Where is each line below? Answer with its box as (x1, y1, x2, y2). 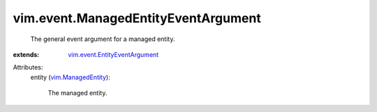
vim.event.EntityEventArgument (68, 50, 159, 58)
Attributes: (13, 63, 43, 72)
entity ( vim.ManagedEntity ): (30, 73, 111, 81)
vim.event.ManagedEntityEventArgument (13, 10, 261, 26)
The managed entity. (47, 89, 108, 97)
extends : (13, 50, 40, 58)
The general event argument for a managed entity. (30, 35, 175, 43)
